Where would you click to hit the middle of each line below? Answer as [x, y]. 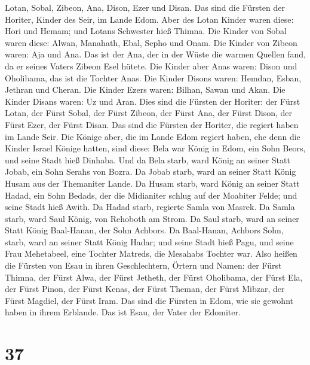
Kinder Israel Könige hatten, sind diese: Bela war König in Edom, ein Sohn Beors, [155, 148]
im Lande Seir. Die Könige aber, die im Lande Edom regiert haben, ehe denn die [153, 136]
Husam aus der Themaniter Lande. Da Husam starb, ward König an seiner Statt [152, 183]
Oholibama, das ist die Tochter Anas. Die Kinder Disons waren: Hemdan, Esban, [153, 77]
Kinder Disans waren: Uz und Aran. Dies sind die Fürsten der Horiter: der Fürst [153, 101]
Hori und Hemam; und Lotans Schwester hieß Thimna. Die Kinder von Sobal [146, 31]
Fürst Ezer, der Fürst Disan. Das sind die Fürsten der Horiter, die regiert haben [152, 124]
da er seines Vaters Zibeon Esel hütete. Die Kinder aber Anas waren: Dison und [151, 66]
